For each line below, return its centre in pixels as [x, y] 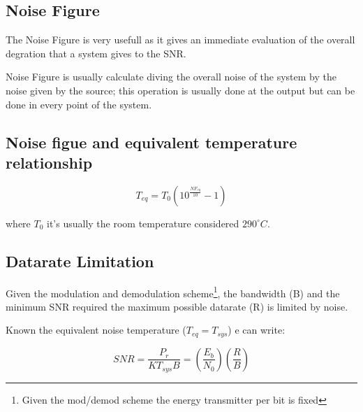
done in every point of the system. [79, 104]
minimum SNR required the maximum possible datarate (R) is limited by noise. [177, 306]
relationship [49, 162]
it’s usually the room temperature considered [143, 223]
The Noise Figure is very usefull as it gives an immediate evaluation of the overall [180, 40]
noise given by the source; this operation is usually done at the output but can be [180, 90]
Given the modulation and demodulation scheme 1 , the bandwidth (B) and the [173, 292]
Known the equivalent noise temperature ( [96, 330]
